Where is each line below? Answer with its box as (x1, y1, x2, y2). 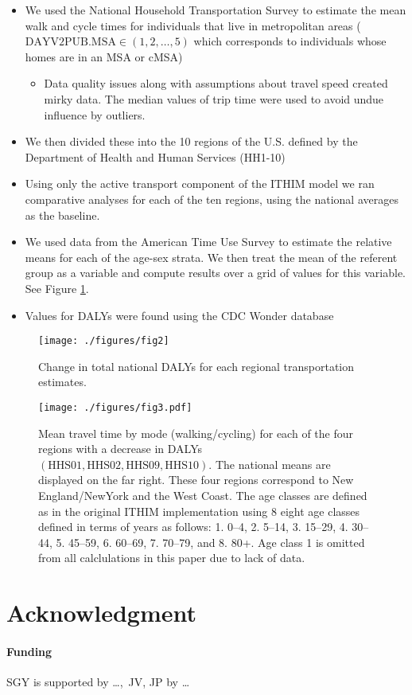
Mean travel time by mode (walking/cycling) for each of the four (38, 424, 354, 441)
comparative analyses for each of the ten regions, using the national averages (25, 190, 398, 207)
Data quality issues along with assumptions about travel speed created (44, 75, 388, 92)
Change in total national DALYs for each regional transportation (38, 357, 355, 374)
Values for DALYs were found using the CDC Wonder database (25, 307, 334, 323)
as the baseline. (25, 206, 100, 223)
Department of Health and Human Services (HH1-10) (25, 148, 286, 165)
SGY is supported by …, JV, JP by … (6, 674, 190, 690)
